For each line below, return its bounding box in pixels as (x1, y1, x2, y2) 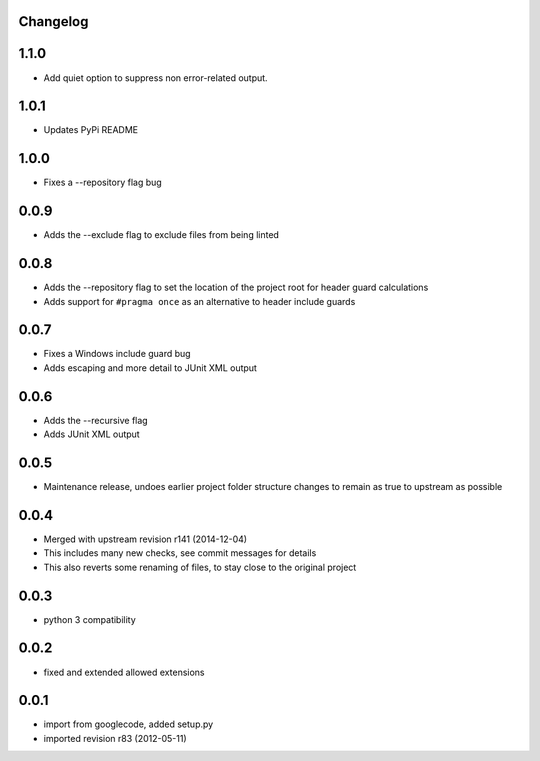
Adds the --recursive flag (43, 414, 149, 426)
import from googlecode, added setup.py (43, 718, 214, 730)
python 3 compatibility (43, 613, 137, 625)
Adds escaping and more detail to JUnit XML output (43, 361, 257, 374)
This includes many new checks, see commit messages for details (43, 547, 317, 559)
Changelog (18, 13, 89, 30)
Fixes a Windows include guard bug (43, 348, 191, 360)
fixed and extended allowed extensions (43, 666, 205, 678)
